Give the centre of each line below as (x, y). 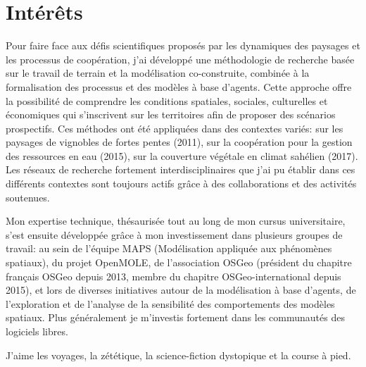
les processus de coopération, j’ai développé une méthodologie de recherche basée (180, 59)
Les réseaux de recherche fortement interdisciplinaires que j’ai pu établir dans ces (181, 169)
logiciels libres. (37, 331)
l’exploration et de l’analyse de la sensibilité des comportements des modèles (170, 303)
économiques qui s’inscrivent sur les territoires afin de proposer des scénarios (171, 114)
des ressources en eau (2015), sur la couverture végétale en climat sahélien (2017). (182, 155)
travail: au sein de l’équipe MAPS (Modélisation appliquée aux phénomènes (169, 248)
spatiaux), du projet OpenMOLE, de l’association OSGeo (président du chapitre (179, 262)
